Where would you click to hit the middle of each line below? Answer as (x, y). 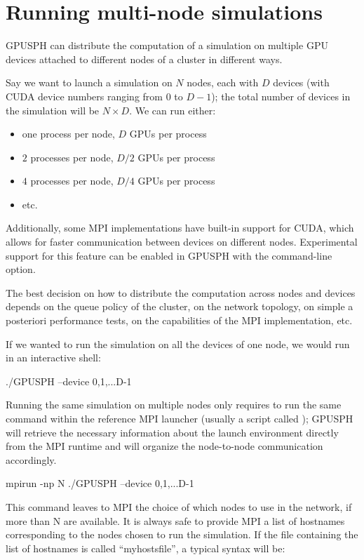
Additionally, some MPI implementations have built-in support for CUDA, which (180, 228)
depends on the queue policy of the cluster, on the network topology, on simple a (180, 306)
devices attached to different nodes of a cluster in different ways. (144, 59)
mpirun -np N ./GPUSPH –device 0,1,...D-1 (100, 483)
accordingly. (31, 459)
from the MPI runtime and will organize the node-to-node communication (164, 446)
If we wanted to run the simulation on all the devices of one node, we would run (178, 344)
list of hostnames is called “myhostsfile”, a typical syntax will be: (146, 548)
